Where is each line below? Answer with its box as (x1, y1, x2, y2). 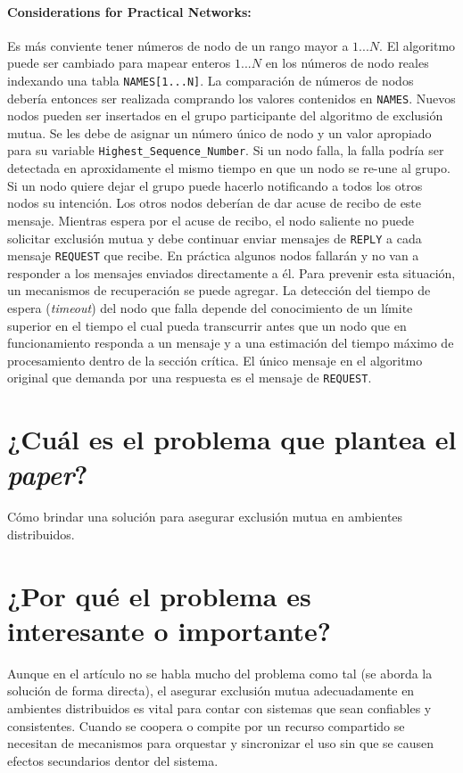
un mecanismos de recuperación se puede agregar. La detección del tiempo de (7, 281, 431, 300)
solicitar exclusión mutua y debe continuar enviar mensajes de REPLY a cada (7, 228, 422, 247)
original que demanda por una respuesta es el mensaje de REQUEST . (7, 368, 372, 387)
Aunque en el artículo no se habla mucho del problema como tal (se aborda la (7, 663, 433, 682)
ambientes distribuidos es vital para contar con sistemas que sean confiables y (7, 699, 432, 718)
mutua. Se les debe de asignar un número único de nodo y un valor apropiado (7, 123, 432, 142)
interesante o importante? (7, 612, 331, 648)
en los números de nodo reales (265, 53, 429, 72)
